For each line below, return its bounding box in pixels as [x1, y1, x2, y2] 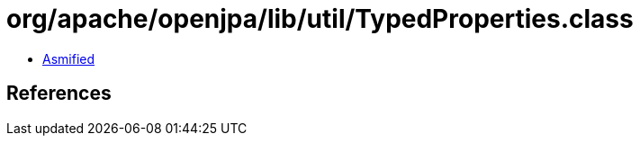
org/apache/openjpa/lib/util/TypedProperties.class [6, 4, 634, 34]
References [6, 82, 112, 105]
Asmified [42, 50, 95, 67]
